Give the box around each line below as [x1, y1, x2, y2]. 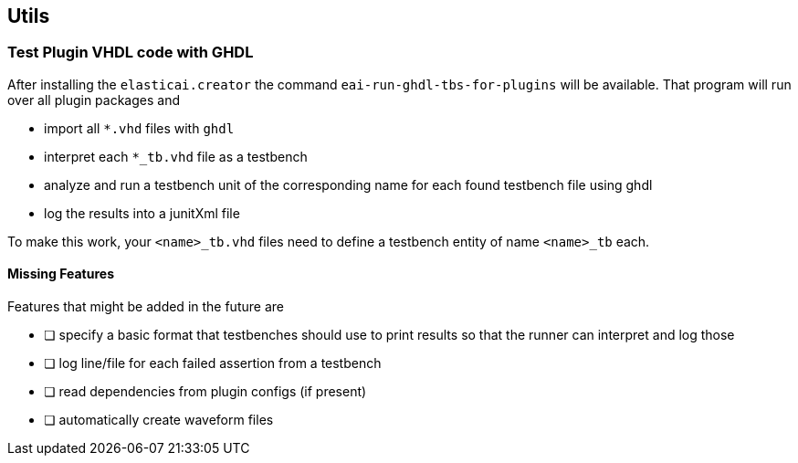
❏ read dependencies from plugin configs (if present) [44, 384, 367, 400]
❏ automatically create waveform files [44, 412, 274, 428]
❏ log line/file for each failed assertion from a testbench [44, 355, 382, 372]
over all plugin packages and [7, 91, 180, 108]
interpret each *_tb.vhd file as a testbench [44, 148, 308, 164]
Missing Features [7, 266, 114, 282]
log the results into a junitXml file [44, 205, 240, 221]
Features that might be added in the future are [7, 299, 284, 315]
